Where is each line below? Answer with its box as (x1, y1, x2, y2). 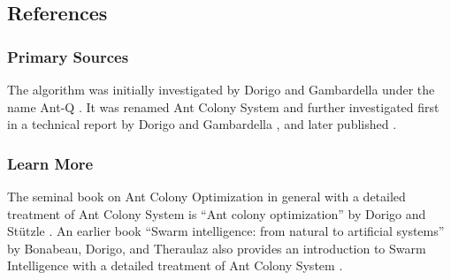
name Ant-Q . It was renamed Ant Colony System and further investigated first (7, 97, 440, 116)
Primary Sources (7, 45, 129, 67)
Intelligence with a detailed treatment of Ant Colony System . (7, 256, 343, 275)
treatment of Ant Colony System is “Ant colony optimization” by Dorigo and (7, 204, 426, 223)
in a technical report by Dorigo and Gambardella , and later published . (7, 115, 397, 133)
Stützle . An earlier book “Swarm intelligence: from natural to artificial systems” (7, 222, 445, 240)
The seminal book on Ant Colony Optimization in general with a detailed (7, 187, 406, 205)
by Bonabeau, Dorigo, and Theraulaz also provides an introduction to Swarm (7, 238, 426, 257)
